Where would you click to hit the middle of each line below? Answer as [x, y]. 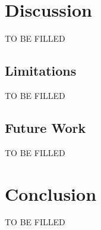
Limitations [41, 71]
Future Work [45, 127]
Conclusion [51, 193]
